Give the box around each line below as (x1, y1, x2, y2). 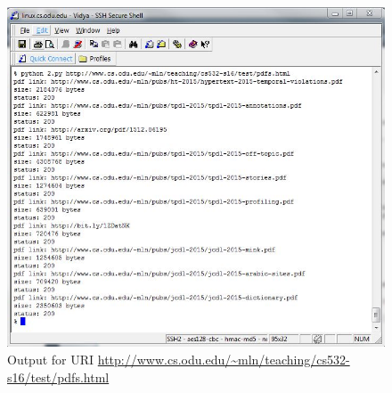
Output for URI (7, 350, 94, 368)
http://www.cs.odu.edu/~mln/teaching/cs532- (97, 350, 350, 368)
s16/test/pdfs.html (7, 367, 110, 386)
